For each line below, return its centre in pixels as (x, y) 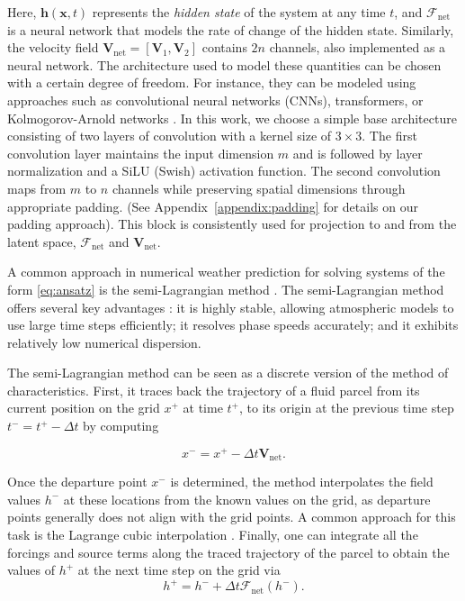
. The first (389, 136)
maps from (37, 188)
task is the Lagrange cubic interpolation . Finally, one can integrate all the (213, 534)
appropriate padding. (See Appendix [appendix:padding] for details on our (213, 206)
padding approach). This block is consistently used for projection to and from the (232, 224)
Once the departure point (77, 482)
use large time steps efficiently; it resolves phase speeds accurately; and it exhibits (233, 325)
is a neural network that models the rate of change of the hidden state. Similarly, (231, 29)
